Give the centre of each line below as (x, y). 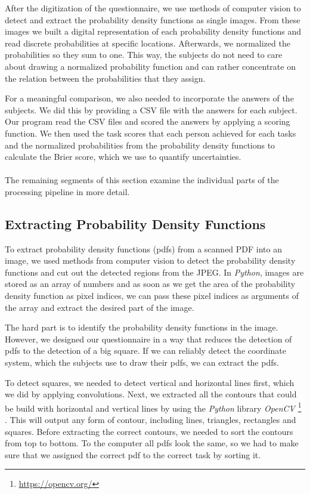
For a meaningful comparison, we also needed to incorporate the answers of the (149, 98)
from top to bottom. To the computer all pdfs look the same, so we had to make (152, 443)
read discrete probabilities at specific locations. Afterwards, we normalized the (148, 43)
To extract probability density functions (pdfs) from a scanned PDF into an (144, 248)
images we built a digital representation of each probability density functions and (153, 31)
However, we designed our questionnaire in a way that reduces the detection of (148, 339)
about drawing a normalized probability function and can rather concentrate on (150, 66)
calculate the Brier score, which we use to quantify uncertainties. (123, 157)
